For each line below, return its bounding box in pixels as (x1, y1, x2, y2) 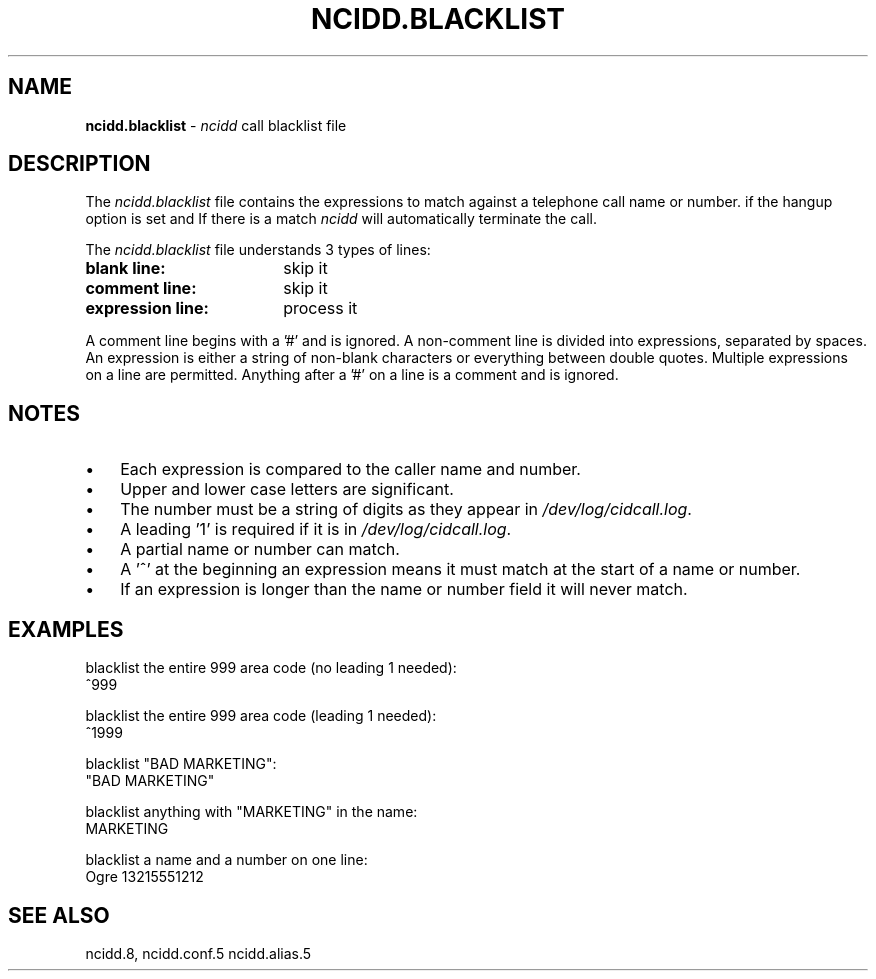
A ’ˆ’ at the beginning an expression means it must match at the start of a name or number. (120, 559, 801, 580)
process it (283, 298, 358, 319)
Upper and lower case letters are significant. (120, 479, 454, 500)
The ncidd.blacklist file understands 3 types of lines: (85, 241, 431, 259)
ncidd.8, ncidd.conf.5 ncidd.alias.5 (85, 944, 312, 962)
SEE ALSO (8, 902, 110, 928)
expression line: (85, 298, 209, 319)
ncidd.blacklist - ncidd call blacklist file (85, 116, 347, 134)
